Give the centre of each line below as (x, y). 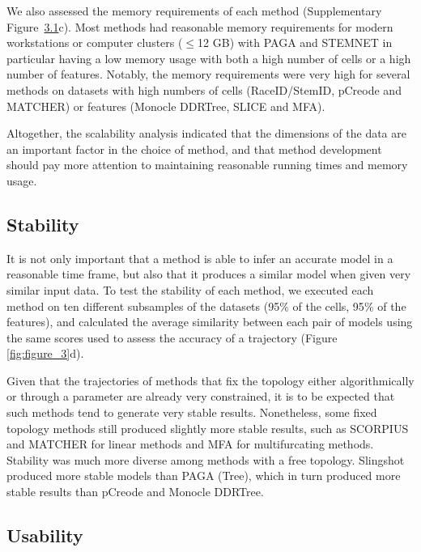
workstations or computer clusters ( (95, 42)
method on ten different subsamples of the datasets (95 (143, 306)
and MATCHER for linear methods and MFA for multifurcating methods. (190, 444)
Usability (45, 535)
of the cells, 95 (328, 306)
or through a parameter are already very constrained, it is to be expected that (201, 396)
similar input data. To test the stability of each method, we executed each (190, 289)
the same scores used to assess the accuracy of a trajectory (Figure (172, 337)
